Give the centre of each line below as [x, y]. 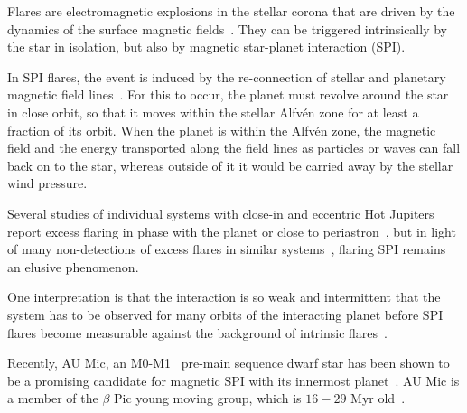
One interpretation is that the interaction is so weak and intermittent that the [224, 297]
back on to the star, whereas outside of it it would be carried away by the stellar [230, 165]
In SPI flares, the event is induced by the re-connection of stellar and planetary [227, 76]
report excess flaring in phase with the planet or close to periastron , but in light [232, 231]
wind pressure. [47, 183]
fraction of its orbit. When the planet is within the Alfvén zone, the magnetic [222, 130]
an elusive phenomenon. [73, 266]
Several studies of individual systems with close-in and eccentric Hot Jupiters [221, 213]
